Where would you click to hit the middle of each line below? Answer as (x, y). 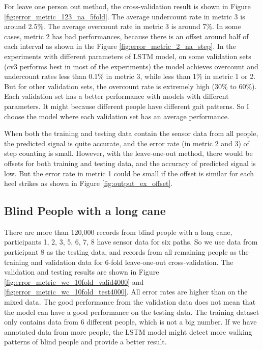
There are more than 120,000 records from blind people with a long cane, (118, 232)
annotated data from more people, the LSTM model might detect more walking (128, 331)
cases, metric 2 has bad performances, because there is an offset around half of (126, 36)
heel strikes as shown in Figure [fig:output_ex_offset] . (89, 183)
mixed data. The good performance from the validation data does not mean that (130, 302)
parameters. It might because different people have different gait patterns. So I (127, 106)
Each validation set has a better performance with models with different (116, 96)
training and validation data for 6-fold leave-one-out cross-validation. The (119, 262)
